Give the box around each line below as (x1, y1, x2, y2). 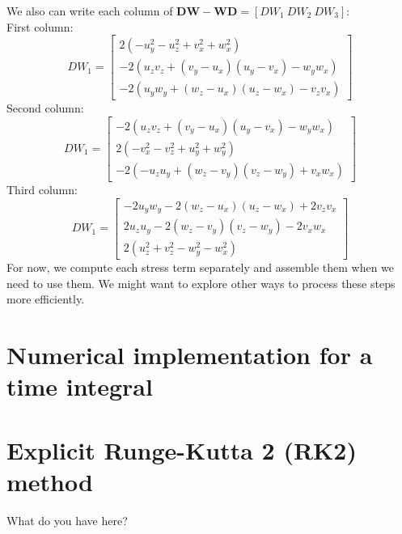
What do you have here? (6, 511, 128, 528)
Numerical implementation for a (6, 338, 373, 371)
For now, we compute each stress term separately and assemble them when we (6, 259, 395, 276)
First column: (6, 18, 74, 35)
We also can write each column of (6, 2, 173, 19)
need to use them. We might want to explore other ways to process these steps (6, 274, 396, 291)
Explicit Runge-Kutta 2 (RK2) (6, 433, 357, 466)
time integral (6, 370, 153, 403)
